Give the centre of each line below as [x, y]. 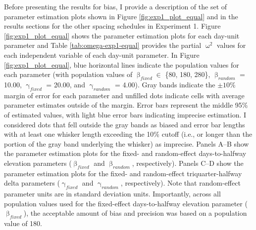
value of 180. [23, 223]
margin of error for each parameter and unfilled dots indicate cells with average [124, 95]
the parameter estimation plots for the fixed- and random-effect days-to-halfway [125, 153]
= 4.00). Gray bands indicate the [165, 84]
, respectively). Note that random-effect [180, 183]
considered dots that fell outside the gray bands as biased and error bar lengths [125, 124]
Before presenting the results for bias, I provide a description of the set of [116, 6]
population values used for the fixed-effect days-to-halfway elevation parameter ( [126, 203]
